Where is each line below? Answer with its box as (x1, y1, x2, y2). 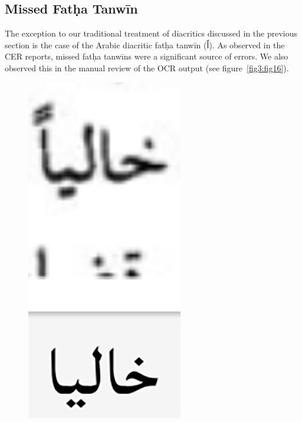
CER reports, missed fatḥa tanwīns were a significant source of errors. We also (5, 50, 288, 62)
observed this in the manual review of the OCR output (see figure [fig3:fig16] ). (5, 61, 289, 74)
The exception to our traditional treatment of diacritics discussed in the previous (5, 27, 298, 39)
